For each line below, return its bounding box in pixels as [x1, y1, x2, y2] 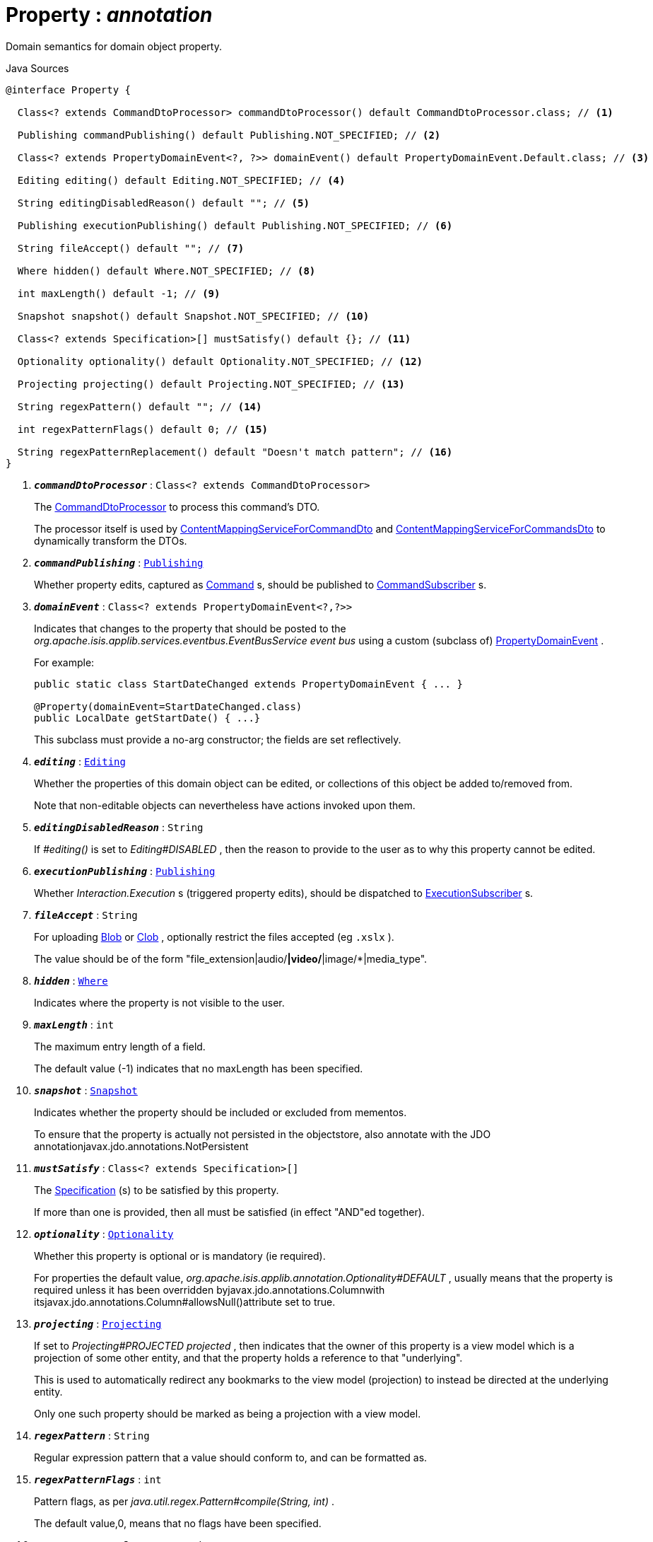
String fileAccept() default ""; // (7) [17, 242, 245, 254]
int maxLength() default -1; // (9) [17, 287, 220, 299]
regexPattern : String [34, 1429, 150, 1442]
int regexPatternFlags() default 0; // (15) [17, 423, 268, 435]
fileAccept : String [34, 908, 138, 921]
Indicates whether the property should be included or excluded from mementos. [34, 1106, 407, 1118]
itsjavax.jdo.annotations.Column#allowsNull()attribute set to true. [34, 1295, 336, 1308]
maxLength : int [34, 1018, 114, 1031]
